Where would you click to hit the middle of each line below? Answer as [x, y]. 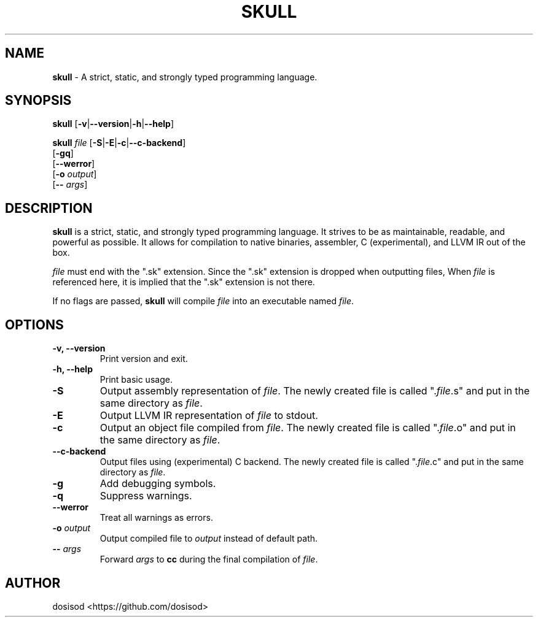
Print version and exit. [144, 359]
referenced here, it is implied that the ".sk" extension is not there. [184, 282]
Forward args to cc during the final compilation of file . [209, 559]
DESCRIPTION [49, 208]
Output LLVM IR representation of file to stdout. [209, 416]
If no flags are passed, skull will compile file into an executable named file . [203, 301]
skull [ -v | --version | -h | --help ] [113, 124]
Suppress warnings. [146, 496]
